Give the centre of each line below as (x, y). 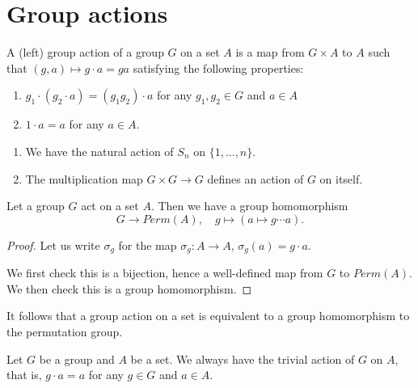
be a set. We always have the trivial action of (243, 358)
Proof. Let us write (53, 245)
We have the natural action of (99, 151)
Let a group (36, 206)
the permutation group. (65, 331)
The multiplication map (84, 178)
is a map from (270, 52)
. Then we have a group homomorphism (249, 206)
